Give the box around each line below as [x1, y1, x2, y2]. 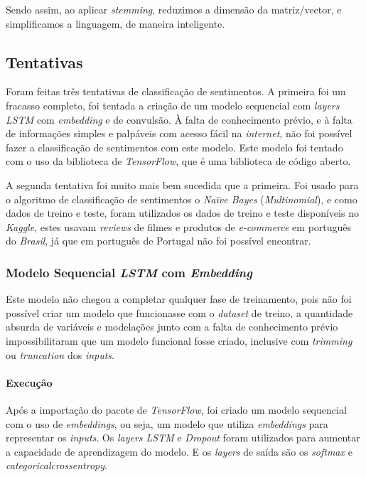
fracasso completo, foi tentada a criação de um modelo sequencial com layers [6, 97, 340, 112]
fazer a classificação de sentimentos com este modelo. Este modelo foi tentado [6, 139, 343, 154]
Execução [6, 375, 53, 390]
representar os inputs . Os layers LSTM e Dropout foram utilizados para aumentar [6, 430, 360, 445]
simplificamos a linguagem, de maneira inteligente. [6, 16, 225, 31]
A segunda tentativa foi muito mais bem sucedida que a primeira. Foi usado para [6, 177, 359, 192]
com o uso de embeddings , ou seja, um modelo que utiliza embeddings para [6, 416, 328, 431]
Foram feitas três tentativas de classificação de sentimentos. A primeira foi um [6, 84, 346, 99]
